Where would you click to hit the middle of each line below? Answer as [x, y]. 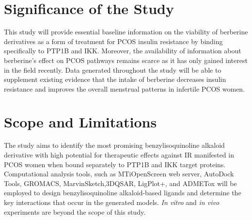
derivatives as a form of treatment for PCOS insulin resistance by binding [113, 41]
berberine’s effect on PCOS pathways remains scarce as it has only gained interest [126, 60]
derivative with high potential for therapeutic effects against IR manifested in [119, 155]
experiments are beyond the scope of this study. [75, 212]
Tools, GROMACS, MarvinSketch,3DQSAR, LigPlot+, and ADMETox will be [120, 183]
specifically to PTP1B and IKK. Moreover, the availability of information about [123, 51]
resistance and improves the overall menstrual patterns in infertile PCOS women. [125, 88]
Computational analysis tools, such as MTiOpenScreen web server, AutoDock [119, 174]
